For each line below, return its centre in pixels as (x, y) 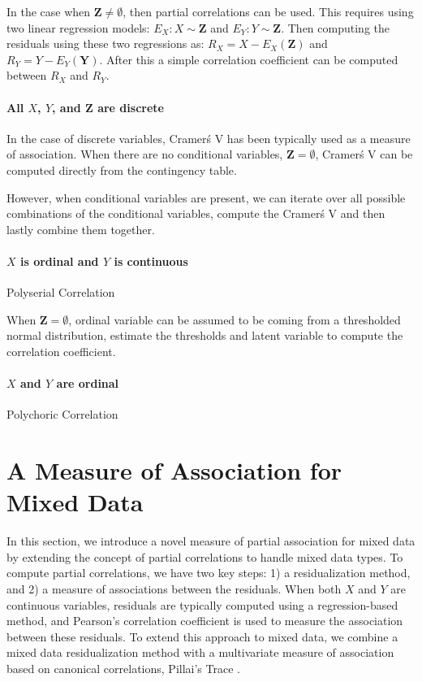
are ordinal (88, 383)
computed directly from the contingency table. (122, 169)
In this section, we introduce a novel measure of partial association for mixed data (211, 541)
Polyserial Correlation (61, 292)
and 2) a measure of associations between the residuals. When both (174, 588)
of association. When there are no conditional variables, (145, 154)
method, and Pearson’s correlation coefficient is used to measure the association (205, 621)
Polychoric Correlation (62, 414)
